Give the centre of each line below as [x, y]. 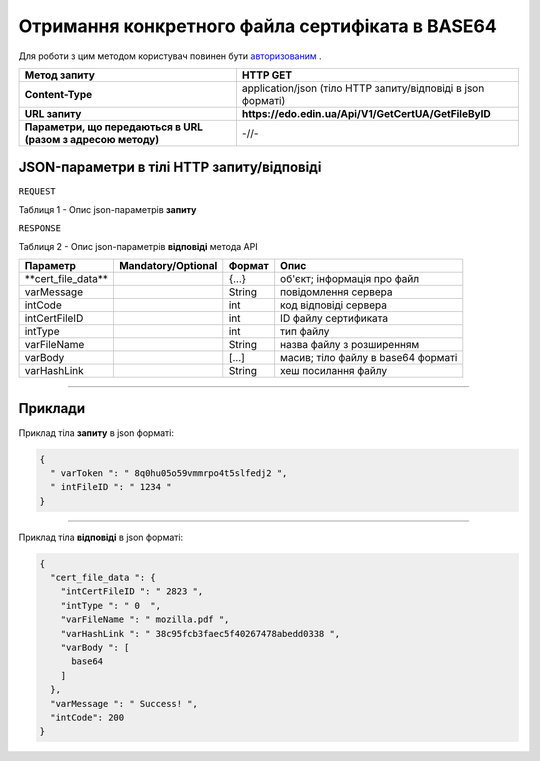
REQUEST [37, 191]
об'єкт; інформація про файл [350, 279]
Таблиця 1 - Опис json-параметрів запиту [107, 209]
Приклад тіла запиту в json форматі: [96, 432]
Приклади [52, 408]
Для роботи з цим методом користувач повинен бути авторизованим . [170, 56]
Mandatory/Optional [168, 266]
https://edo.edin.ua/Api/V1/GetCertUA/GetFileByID [366, 113]
